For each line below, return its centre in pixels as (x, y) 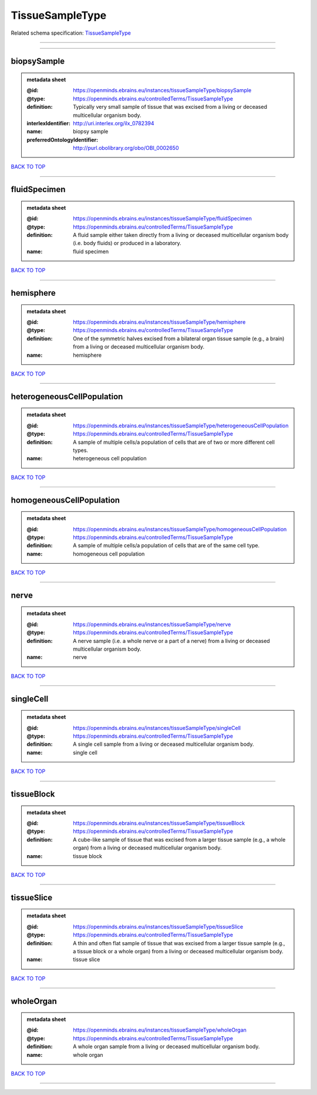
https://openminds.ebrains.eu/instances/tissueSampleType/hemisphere (159, 322)
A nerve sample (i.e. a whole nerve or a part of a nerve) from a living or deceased (171, 641)
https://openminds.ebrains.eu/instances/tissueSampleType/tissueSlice (158, 926)
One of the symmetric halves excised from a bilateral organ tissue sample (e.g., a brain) (179, 339)
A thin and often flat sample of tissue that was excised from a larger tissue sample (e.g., (179, 943)
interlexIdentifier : (48, 123)
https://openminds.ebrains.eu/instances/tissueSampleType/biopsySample (162, 91)
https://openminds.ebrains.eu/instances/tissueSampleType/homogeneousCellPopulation (180, 529)
